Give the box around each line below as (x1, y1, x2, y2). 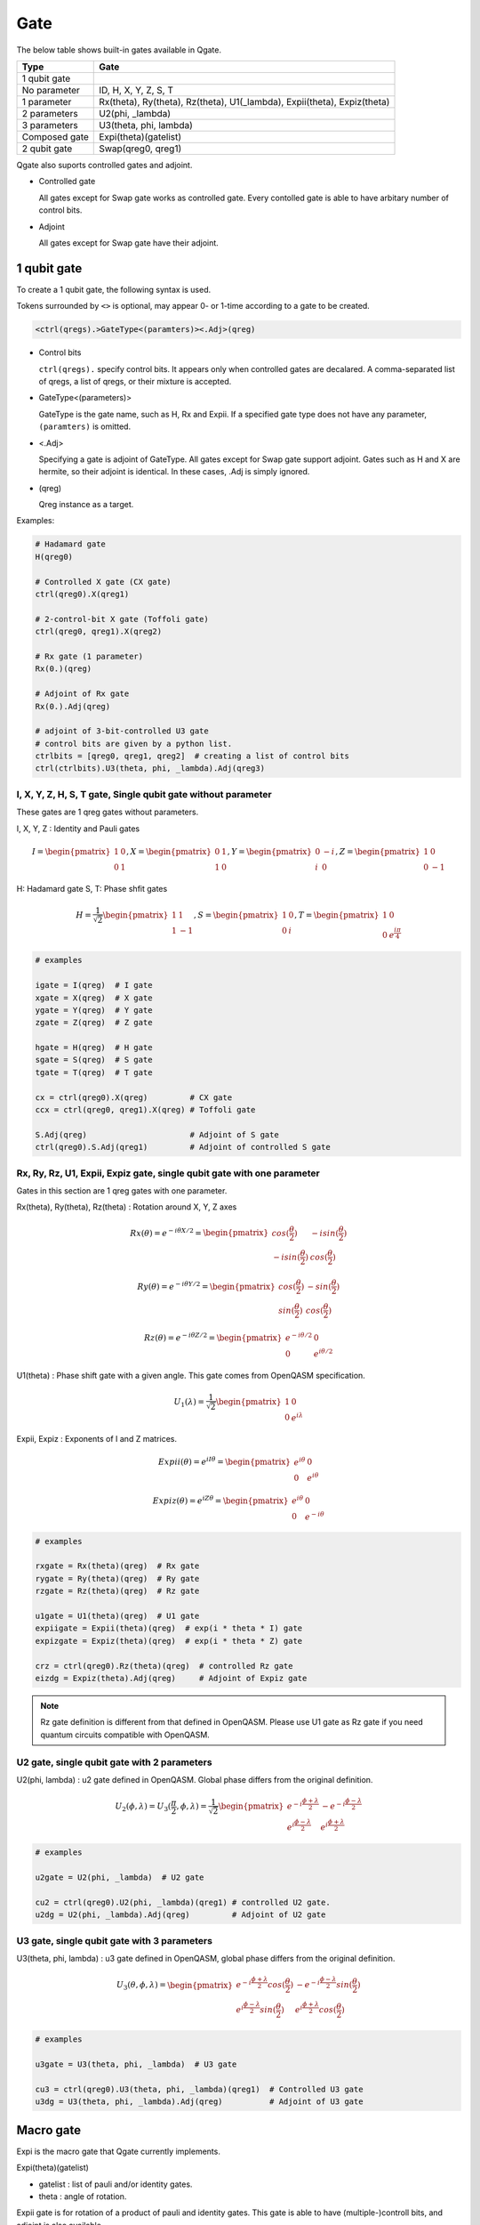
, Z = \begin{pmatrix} (334, 846, 421, 856)
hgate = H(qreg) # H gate (35, 1042, 153, 1053)
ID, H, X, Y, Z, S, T (99, 84, 173, 96)
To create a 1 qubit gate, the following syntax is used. (16, 284, 212, 295)
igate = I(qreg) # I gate (35, 980, 153, 991)
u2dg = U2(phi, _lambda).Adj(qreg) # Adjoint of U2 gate (35, 1910, 326, 1920)
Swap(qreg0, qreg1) (99, 142, 182, 155)
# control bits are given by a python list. (35, 739, 233, 748)
